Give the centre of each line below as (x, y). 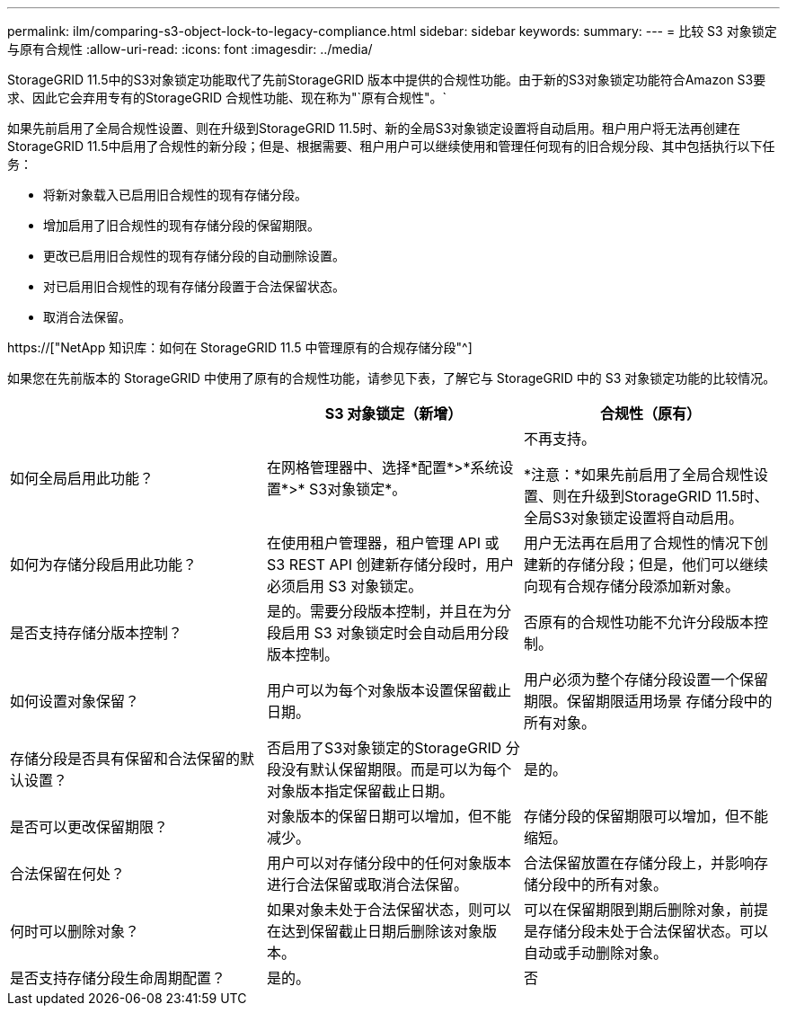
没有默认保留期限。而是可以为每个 (396, 769)
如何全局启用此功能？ (82, 478)
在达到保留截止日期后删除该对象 (374, 931)
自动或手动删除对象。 (595, 953)
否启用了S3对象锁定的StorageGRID (384, 748)
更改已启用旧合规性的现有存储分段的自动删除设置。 (194, 256)
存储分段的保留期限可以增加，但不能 (646, 816)
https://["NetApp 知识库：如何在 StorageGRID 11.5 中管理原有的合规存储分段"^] (240, 347)
